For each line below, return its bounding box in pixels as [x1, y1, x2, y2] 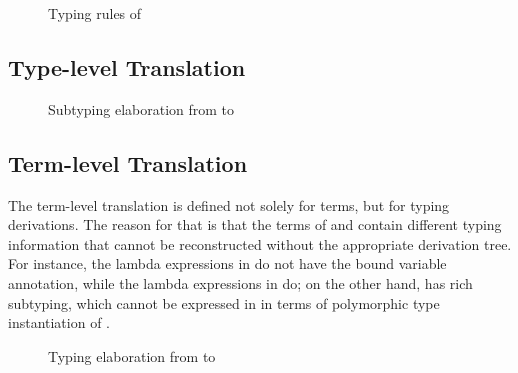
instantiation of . [8, 312, 110, 333]
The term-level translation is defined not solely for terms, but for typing [8, 194, 450, 215]
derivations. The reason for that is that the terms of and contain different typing [8, 214, 502, 235]
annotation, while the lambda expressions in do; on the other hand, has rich [8, 272, 473, 293]
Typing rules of [48, 3, 142, 23]
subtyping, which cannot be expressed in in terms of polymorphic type [8, 292, 440, 313]
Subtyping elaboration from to [48, 98, 235, 119]
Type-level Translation [8, 51, 246, 82]
